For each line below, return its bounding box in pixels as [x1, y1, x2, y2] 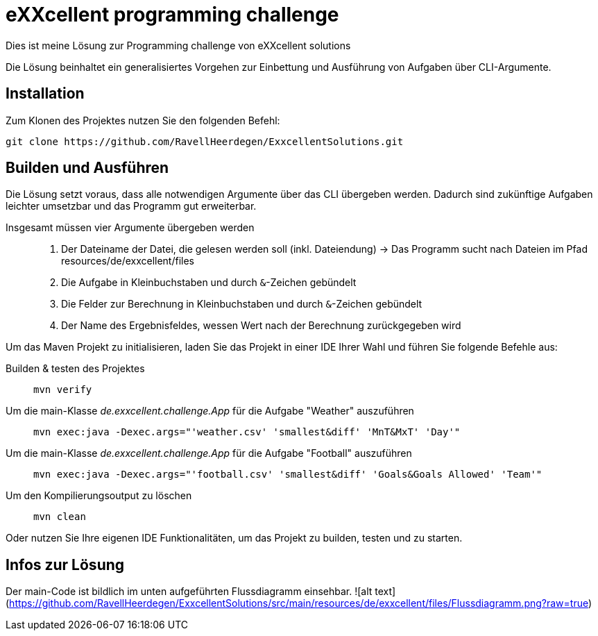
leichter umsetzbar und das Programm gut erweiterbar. [6, 200, 257, 212]
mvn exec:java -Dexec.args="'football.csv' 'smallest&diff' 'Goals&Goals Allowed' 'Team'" [33, 469, 543, 480]
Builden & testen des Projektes [6, 362, 145, 375]
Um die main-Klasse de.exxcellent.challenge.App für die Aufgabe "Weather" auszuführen [6, 405, 414, 417]
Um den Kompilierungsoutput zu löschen [6, 489, 192, 502]
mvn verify [33, 384, 92, 396]
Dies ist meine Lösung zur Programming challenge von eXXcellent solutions [6, 39, 351, 51]
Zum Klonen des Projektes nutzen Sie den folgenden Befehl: [6, 114, 280, 126]
